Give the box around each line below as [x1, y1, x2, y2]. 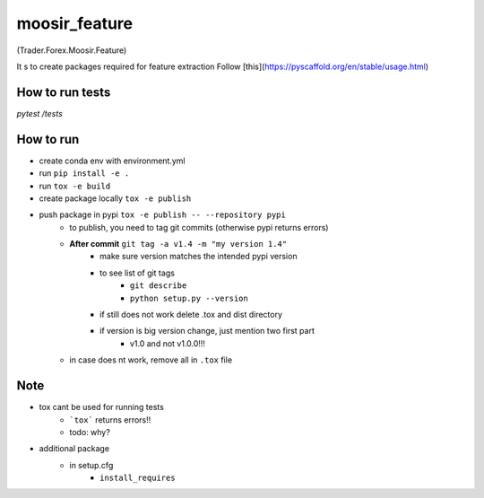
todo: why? [69, 426, 111, 437]
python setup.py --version [130, 293, 248, 303]
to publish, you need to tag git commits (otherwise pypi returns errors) [69, 222, 329, 232]
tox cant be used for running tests [39, 402, 165, 413]
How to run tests [16, 84, 111, 100]
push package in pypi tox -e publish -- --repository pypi [39, 209, 286, 220]
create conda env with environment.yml [39, 155, 186, 166]
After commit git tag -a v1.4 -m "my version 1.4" [69, 239, 287, 249]
